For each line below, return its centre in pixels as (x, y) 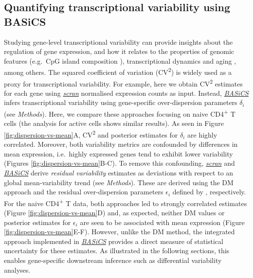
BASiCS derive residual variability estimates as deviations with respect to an (119, 172)
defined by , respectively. (209, 192)
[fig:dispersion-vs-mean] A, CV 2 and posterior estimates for (91, 134)
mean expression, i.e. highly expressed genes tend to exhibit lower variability (118, 153)
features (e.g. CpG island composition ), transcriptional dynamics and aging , (120, 61)
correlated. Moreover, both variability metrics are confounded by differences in (121, 144)
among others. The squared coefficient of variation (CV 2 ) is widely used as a (118, 71)
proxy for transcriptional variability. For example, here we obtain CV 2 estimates (123, 83)
